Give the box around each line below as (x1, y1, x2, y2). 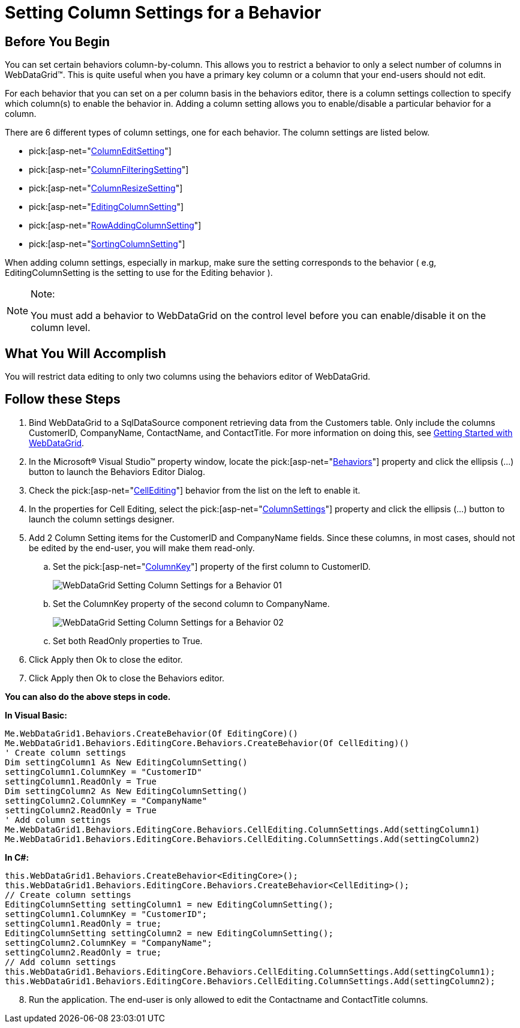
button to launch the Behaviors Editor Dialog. (29, 466, 205, 477)
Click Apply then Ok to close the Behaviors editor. (29, 672, 225, 683)
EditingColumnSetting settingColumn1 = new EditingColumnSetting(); (5, 899, 333, 909)
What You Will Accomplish (5, 345, 166, 361)
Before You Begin (5, 34, 110, 49)
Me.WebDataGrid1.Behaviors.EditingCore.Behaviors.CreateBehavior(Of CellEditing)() (5, 738, 410, 748)
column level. (31, 321, 91, 334)
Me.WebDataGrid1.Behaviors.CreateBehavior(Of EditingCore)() (5, 728, 298, 738)
